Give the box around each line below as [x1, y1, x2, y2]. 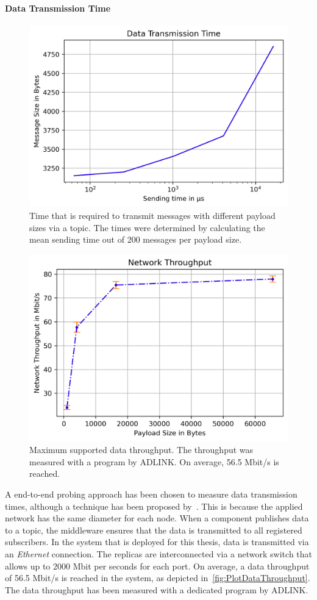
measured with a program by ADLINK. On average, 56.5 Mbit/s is [29, 455, 279, 468]
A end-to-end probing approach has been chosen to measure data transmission [5, 487, 297, 500]
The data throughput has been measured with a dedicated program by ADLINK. [5, 583, 308, 596]
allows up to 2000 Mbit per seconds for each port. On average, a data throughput [5, 559, 310, 572]
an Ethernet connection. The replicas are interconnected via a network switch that [5, 547, 313, 560]
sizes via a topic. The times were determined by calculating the [29, 221, 265, 234]
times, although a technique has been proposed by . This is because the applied [5, 499, 303, 512]
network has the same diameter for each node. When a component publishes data [5, 512, 309, 524]
